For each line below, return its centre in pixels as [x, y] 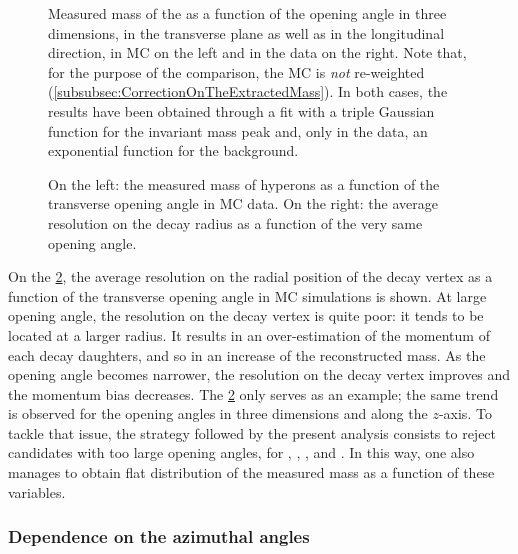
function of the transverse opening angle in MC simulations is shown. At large [247, 295]
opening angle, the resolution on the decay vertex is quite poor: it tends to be [246, 315]
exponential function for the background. [173, 150]
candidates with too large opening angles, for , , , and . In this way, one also [241, 452]
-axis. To [465, 413]
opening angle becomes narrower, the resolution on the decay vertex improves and [259, 374]
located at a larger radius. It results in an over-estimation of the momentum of [249, 334]
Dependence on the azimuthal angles [159, 536]
